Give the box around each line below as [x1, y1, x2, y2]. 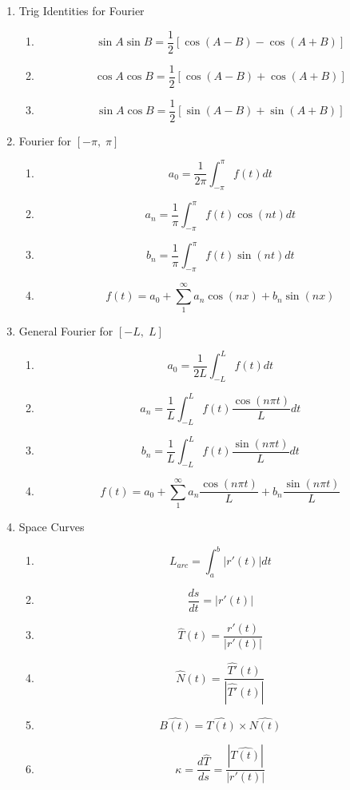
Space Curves [18, 518, 85, 534]
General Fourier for [18, 323, 113, 339]
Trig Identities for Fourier [18, 2, 145, 18]
